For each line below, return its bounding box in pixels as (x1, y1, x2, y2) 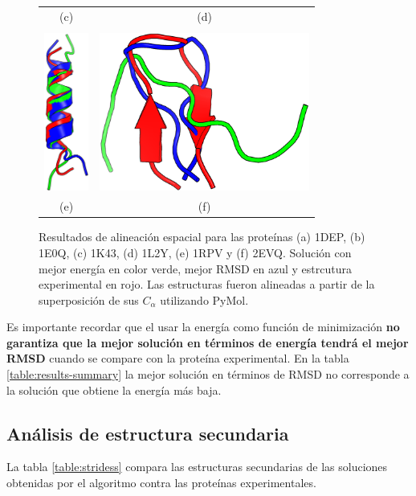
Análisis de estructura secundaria (6, 420, 289, 445)
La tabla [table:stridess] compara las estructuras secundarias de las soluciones (6, 458, 388, 475)
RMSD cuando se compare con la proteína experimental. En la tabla (6, 350, 349, 367)
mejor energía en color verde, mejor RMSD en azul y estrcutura (39, 260, 352, 277)
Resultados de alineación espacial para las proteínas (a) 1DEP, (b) (39, 228, 365, 245)
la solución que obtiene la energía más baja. (6, 381, 222, 398)
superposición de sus (39, 291, 139, 308)
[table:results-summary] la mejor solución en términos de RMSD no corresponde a (6, 366, 410, 383)
